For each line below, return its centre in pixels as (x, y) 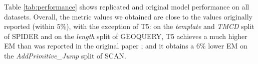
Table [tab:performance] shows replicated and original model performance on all (127, 6)
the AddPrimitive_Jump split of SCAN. (65, 55)
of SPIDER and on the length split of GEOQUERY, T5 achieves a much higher (126, 36)
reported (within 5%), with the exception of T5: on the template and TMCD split (129, 26)
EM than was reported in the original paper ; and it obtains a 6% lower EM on (126, 46)
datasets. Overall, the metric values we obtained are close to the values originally (128, 16)
